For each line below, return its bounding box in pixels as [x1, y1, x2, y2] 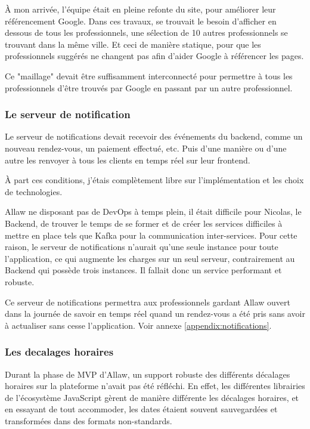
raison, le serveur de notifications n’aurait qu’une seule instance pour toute [5, 240, 278, 253]
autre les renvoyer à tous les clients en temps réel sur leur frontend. [5, 153, 250, 166]
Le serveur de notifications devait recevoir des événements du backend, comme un [5, 130, 303, 143]
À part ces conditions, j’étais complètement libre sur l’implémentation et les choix [5, 174, 304, 186]
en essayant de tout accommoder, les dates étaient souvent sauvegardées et [5, 403, 278, 415]
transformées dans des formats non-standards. [5, 414, 172, 427]
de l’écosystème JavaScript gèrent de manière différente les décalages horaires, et [5, 391, 299, 403]
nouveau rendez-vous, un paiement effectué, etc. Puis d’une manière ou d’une [5, 141, 287, 154]
